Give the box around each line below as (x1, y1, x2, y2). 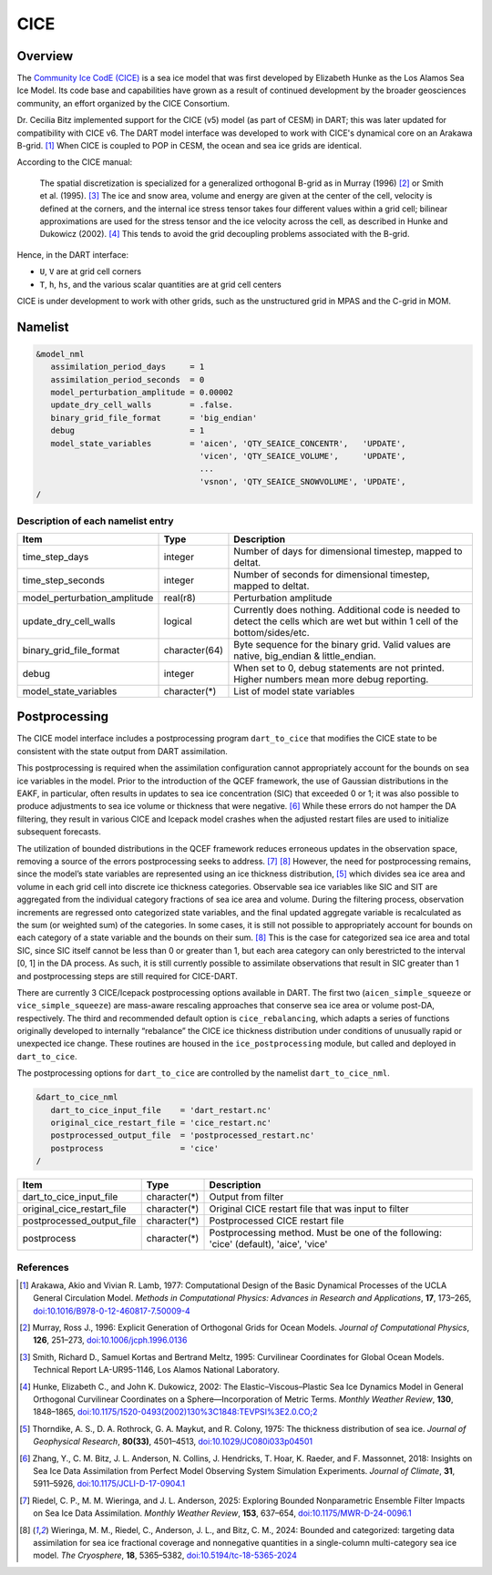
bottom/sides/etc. (233, 626, 310, 639)
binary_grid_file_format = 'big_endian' (50, 413, 258, 423)
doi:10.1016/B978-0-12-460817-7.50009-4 (33, 1305, 190, 1316)
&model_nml (36, 349, 85, 359)
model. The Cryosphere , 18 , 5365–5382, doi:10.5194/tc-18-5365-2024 (33, 1549, 298, 1561)
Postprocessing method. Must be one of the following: (209, 1226, 442, 1239)
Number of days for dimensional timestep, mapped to (233, 545, 463, 557)
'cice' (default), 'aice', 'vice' (209, 1238, 328, 1251)
